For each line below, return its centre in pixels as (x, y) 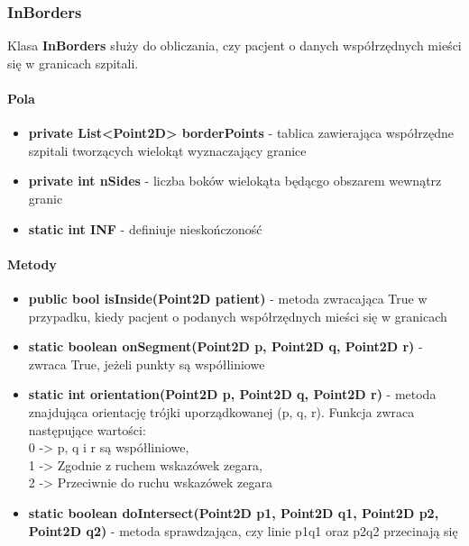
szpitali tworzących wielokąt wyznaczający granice (167, 150)
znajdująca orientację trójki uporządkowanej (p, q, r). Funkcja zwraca (221, 411)
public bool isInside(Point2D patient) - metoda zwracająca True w (228, 298)
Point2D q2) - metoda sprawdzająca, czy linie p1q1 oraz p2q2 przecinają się (243, 530)
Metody (32, 264)
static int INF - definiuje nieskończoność (145, 228)
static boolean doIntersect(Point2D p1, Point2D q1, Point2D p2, (234, 512)
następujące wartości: (87, 429)
